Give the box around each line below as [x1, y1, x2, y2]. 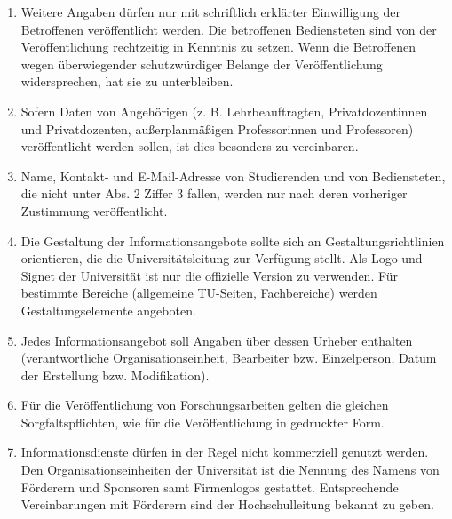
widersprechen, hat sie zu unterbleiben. [20, 72, 234, 91]
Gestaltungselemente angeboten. [20, 300, 196, 319]
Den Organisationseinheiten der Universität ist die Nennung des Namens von [20, 460, 440, 479]
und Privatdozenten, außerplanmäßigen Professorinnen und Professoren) [20, 119, 414, 138]
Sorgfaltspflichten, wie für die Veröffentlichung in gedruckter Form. [20, 412, 385, 431]
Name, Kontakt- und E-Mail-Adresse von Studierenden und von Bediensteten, [20, 166, 446, 185]
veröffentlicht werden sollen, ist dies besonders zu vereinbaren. [20, 137, 359, 156]
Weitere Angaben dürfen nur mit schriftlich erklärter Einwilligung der [20, 3, 401, 20]
